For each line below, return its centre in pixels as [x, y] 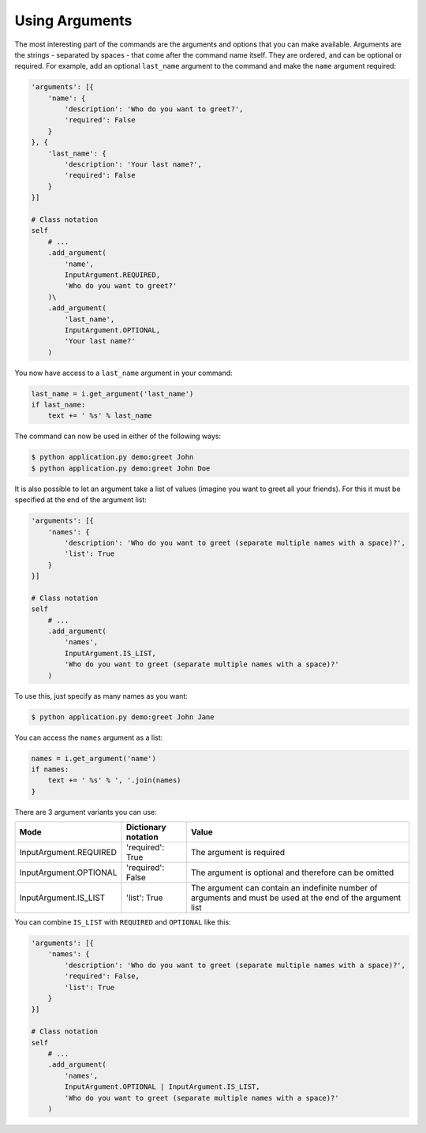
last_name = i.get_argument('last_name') [112, 394]
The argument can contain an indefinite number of [284, 888]
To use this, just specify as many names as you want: [101, 696]
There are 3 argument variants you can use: [86, 812]
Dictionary [146, 827]
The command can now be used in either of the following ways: [118, 436]
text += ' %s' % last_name [100, 416]
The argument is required [238, 853]
